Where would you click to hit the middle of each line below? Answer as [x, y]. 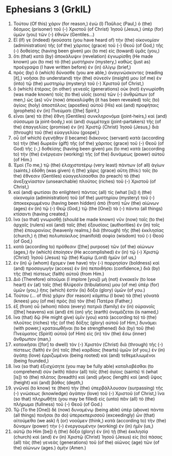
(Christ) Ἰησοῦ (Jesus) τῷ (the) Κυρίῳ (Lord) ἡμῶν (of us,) [75, 257]
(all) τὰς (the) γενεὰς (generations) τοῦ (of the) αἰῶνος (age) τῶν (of [86, 442]
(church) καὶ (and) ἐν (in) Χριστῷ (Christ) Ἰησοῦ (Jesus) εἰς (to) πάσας [88, 437]
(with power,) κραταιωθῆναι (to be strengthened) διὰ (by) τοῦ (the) [84, 328]
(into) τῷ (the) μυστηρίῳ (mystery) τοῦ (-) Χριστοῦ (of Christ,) [79, 83]
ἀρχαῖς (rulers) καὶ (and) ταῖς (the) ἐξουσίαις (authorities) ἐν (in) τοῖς [87, 225]
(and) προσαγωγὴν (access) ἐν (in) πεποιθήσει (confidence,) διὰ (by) [87, 268]
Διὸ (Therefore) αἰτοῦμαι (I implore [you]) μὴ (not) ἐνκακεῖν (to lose [84, 279]
